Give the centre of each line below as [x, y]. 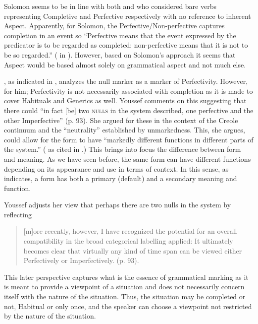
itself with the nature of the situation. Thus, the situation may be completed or [125, 296]
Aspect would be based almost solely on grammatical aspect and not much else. [125, 64]
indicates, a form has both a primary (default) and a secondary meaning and [121, 178]
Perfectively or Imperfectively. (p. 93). [81, 260]
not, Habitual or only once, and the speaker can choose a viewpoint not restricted [128, 306]
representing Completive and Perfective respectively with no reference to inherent [128, 16]
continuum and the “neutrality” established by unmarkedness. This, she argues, [125, 130]
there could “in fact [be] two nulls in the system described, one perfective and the [129, 110]
